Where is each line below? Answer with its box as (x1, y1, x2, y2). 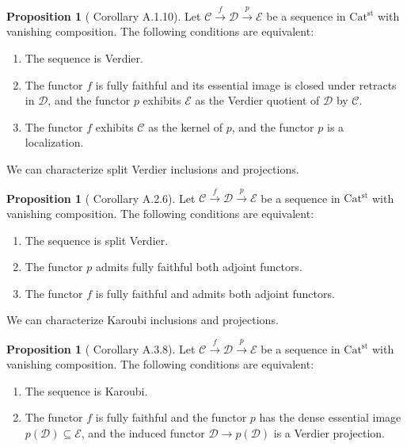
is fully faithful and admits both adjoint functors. (95, 285, 335, 301)
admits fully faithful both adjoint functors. (95, 258, 302, 275)
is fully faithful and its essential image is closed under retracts (95, 76, 397, 93)
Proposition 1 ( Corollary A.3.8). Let (6, 340, 196, 357)
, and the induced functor (81, 425, 205, 441)
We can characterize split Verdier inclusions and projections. (6, 160, 299, 177)
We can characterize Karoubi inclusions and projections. (6, 311, 279, 328)
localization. (25, 134, 84, 151)
